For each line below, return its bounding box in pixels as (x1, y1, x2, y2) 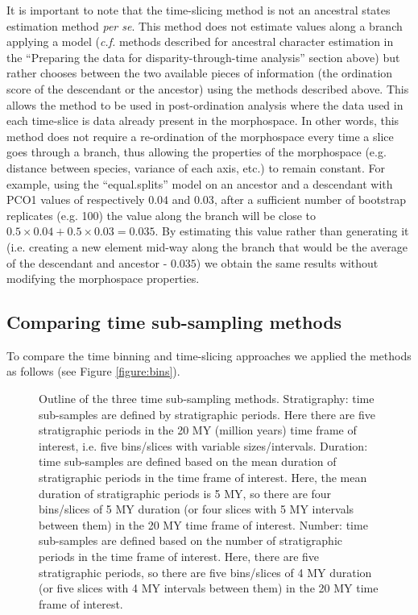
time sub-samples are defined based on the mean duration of (39, 453, 337, 470)
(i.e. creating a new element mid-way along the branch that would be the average (6, 238, 408, 255)
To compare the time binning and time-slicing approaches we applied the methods (6, 347, 412, 364)
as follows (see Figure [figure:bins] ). (6, 363, 180, 380)
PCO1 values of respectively (6, 191, 145, 208)
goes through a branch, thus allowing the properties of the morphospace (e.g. (6, 143, 387, 160)
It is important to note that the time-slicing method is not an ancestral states (6, 2, 391, 18)
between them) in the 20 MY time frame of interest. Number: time (39, 516, 368, 533)
